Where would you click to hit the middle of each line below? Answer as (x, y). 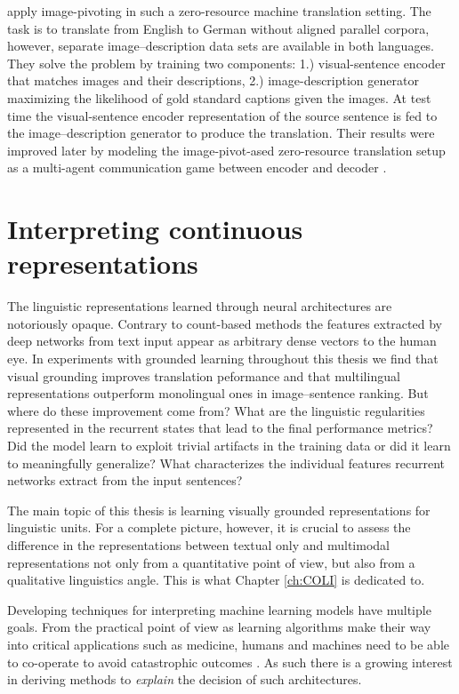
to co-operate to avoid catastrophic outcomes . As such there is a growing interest (230, 662)
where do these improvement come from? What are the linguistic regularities (216, 410)
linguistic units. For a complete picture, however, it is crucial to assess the (209, 527)
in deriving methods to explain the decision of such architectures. (185, 679)
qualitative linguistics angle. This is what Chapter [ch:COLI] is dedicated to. (216, 580)
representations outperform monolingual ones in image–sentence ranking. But (218, 393)
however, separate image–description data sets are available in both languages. (221, 46)
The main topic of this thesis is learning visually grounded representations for (219, 510)
